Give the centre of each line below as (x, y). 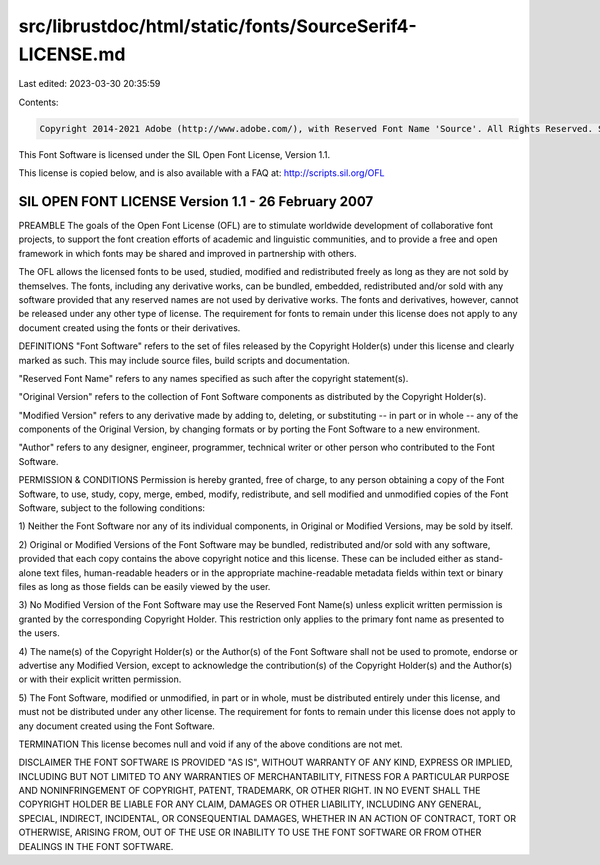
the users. (39, 633)
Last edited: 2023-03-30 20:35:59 (89, 84)
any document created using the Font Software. (116, 726)
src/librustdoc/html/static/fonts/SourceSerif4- (217, 26)
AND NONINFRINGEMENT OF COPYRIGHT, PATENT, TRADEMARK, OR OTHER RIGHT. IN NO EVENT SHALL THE (249, 791)
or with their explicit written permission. (100, 679)
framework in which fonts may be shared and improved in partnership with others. (187, 253)
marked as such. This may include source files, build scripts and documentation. (184, 360)
